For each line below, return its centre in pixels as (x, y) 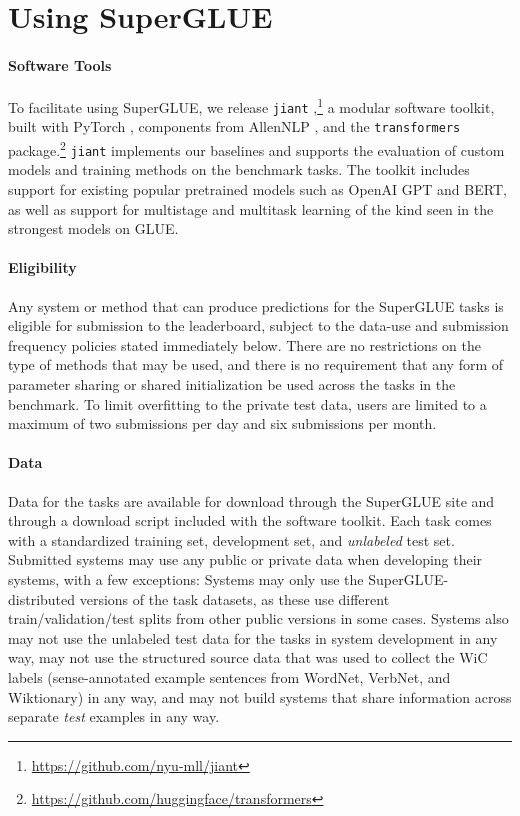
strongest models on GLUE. (93, 228)
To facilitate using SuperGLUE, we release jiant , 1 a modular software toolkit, (251, 105)
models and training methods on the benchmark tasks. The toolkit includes (239, 169)
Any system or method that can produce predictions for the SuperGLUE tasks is (256, 305)
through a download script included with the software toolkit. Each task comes (250, 520)
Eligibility (42, 267)
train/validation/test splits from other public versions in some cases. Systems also (258, 618)
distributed (42, 598)
